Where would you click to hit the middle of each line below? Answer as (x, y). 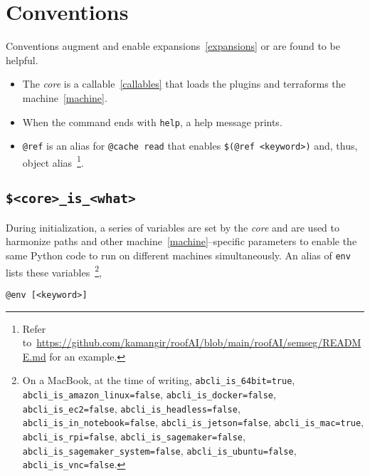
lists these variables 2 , (54, 271)
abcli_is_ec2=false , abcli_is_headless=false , (131, 408)
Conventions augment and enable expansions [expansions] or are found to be (173, 46)
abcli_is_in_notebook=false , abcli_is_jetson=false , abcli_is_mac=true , (193, 422)
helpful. (22, 59)
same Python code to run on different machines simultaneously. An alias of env (178, 255)
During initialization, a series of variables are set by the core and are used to (173, 227)
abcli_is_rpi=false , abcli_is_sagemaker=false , (134, 436)
